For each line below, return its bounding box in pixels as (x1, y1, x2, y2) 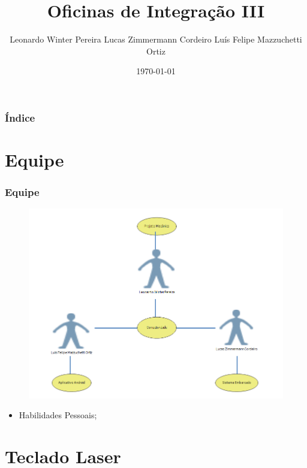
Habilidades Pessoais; (19, 409, 97, 421)
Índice (5, 110, 35, 125)
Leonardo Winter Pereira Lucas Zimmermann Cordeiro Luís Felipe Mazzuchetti (10, 33, 302, 46)
